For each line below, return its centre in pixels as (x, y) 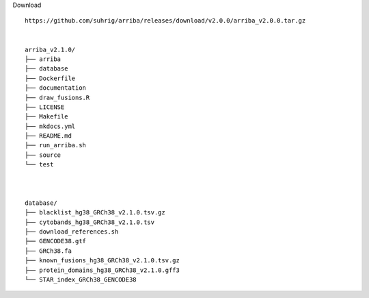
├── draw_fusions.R (57, 97)
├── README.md (48, 136)
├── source (43, 155)
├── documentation (56, 88)
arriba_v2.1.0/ (50, 49)
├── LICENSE (45, 107)
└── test (39, 165)
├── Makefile (46, 117)
